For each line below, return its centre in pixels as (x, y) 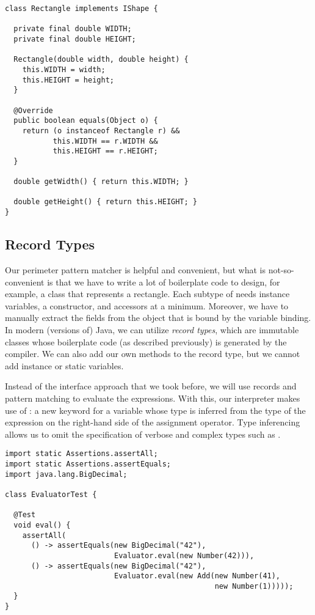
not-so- (281, 269)
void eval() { (42, 525)
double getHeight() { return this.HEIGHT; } (105, 202)
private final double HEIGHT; (75, 39)
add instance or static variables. (64, 365)
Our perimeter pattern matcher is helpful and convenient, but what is (135, 269)
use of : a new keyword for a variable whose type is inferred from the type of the (155, 410)
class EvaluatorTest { (51, 494)
